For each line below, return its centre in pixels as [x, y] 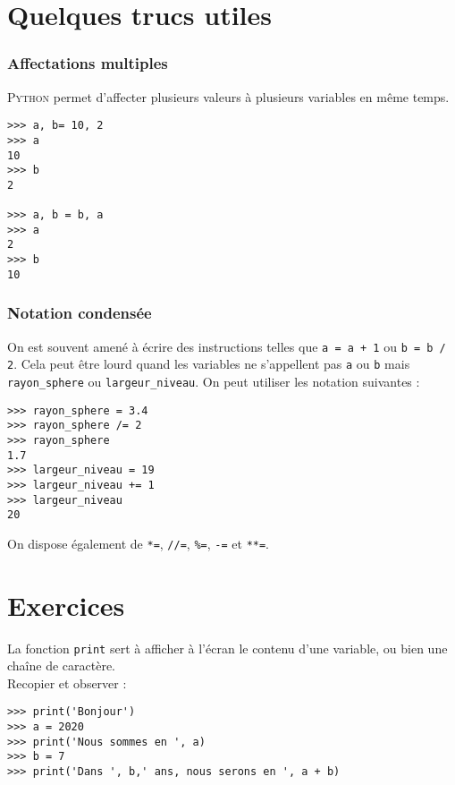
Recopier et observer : [67, 683]
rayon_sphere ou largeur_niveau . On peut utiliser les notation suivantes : [214, 381]
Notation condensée [80, 313]
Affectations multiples [88, 63]
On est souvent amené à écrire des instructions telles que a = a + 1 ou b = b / [227, 346]
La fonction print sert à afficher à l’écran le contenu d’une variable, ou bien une [227, 648]
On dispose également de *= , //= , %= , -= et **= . [139, 543]
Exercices [66, 605]
